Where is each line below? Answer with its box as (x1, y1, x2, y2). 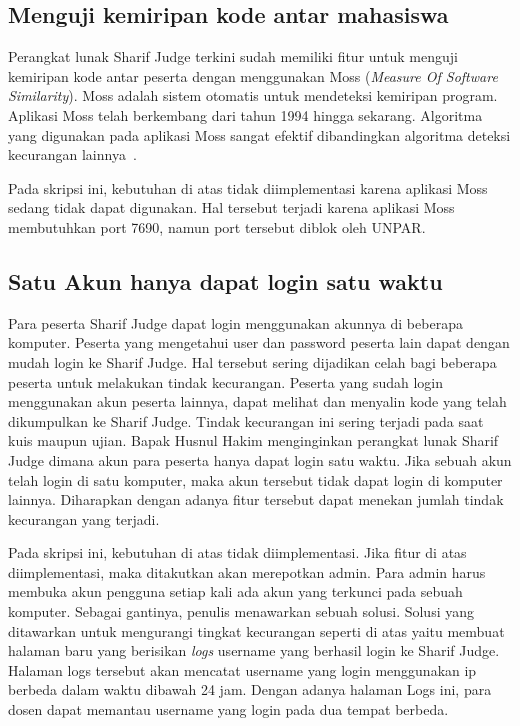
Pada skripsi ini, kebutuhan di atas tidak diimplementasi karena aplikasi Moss (8, 177, 488, 198)
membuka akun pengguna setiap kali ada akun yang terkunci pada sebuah (8, 581, 463, 602)
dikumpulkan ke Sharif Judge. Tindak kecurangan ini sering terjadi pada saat (8, 410, 484, 431)
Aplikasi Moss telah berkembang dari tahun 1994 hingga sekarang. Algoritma (8, 104, 483, 125)
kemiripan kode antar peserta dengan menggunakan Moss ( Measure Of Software (8, 65, 498, 86)
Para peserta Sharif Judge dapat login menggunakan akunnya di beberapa (8, 312, 463, 333)
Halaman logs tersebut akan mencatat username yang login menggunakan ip (8, 659, 477, 680)
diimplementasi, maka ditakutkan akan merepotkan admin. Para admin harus (8, 561, 486, 582)
